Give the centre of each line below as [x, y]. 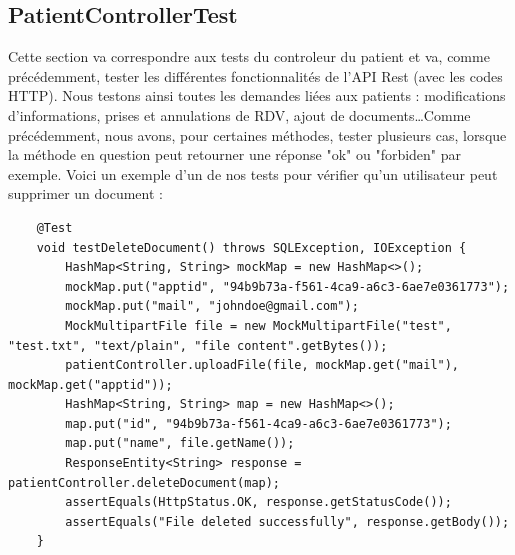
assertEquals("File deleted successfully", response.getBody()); [287, 521]
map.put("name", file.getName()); [180, 443]
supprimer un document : [85, 193]
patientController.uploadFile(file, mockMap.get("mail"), [262, 365]
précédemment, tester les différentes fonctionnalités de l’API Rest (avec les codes [255, 75]
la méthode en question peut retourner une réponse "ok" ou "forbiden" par [235, 154]
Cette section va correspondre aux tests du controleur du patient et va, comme [249, 56]
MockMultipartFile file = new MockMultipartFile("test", [258, 325]
